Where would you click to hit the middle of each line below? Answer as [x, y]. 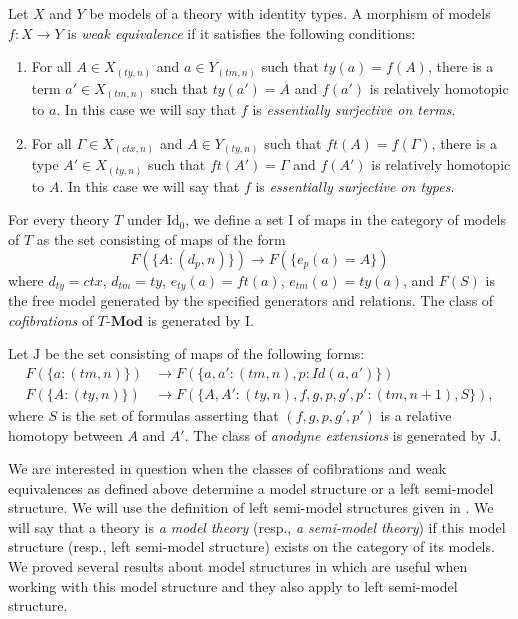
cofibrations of [51, 319]
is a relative [416, 414]
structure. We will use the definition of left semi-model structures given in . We [251, 507]
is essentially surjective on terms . [354, 109]
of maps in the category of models [402, 219]
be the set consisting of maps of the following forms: [204, 353]
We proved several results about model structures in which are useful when [238, 566]
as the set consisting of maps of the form [161, 239]
